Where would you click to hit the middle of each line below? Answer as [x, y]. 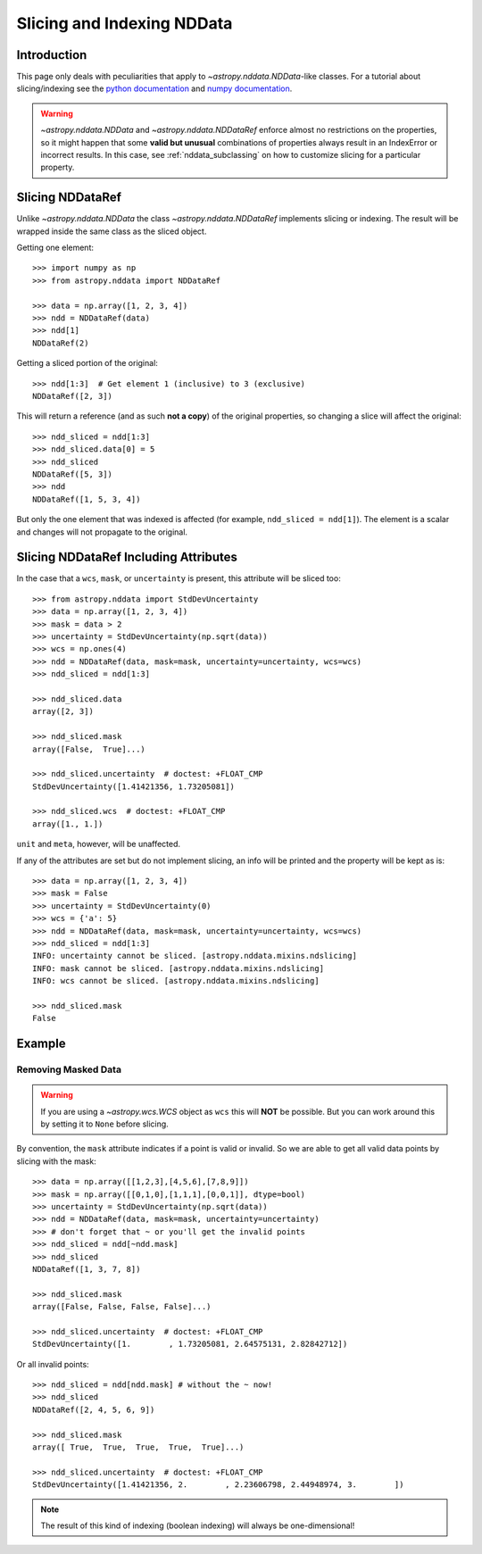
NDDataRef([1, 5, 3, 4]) [87, 499]
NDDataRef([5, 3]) [73, 474]
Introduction [52, 55]
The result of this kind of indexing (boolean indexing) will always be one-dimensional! [198, 1525]
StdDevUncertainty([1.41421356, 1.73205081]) [134, 786]
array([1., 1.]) [68, 824]
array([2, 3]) [63, 711]
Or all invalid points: [53, 1364]
